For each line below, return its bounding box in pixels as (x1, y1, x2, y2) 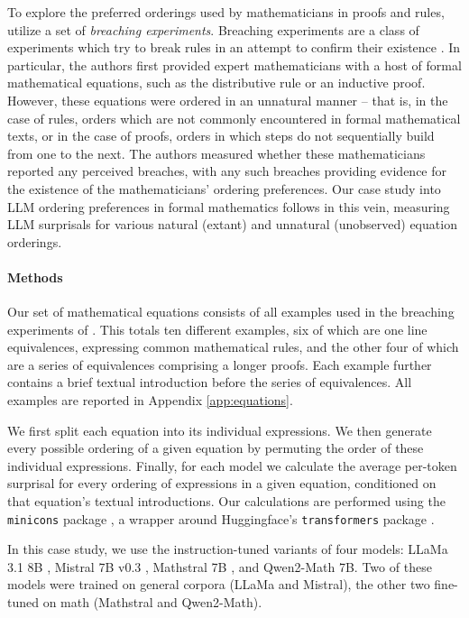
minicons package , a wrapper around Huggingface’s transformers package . (7, 509, 435, 528)
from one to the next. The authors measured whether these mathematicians (7, 143, 426, 162)
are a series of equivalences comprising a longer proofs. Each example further (7, 355, 432, 374)
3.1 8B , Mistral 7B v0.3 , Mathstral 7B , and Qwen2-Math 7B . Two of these (7, 557, 432, 576)
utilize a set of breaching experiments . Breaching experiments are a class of (7, 20, 419, 39)
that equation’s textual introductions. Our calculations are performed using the (7, 492, 446, 511)
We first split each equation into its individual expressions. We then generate (7, 420, 432, 439)
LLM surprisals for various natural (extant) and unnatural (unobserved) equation (7, 215, 457, 234)
